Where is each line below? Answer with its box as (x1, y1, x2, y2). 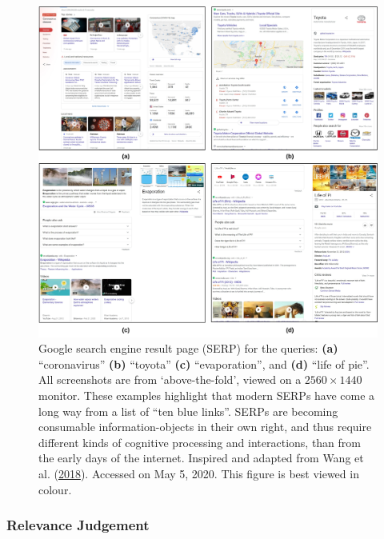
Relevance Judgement (6, 515, 150, 535)
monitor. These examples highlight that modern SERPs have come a (38, 387, 375, 404)
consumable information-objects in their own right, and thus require (38, 418, 372, 435)
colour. (38, 481, 72, 497)
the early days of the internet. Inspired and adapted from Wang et (38, 449, 364, 466)
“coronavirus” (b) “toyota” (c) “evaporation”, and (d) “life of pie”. (38, 355, 370, 372)
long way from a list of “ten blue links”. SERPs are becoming (38, 402, 338, 419)
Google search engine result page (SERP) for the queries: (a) (38, 340, 338, 357)
